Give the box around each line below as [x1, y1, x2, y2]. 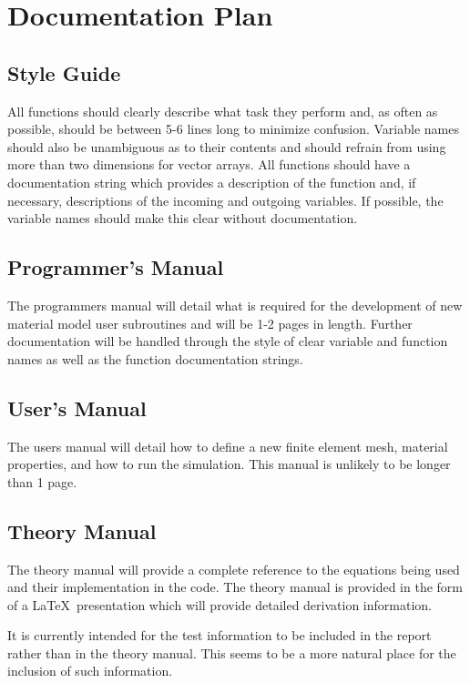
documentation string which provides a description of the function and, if [7, 172, 416, 191]
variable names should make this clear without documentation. [7, 209, 358, 228]
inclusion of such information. [7, 661, 173, 680]
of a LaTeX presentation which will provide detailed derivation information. [7, 595, 432, 614]
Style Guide [7, 58, 121, 87]
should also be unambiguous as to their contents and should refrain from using [7, 137, 446, 156]
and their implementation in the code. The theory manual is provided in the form [7, 577, 463, 596]
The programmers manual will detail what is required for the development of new [7, 295, 463, 314]
